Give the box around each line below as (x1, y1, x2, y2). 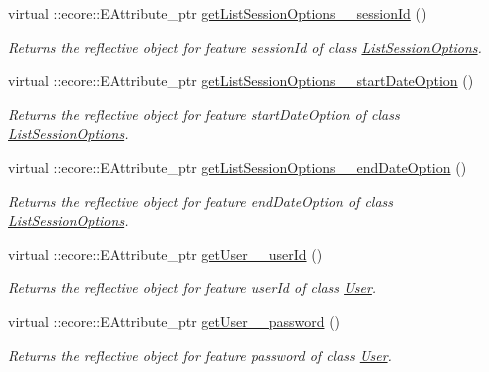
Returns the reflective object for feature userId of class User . (8, 277, 377, 298)
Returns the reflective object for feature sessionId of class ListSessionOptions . (8, 36, 482, 57)
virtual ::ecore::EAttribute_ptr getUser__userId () (8, 243, 323, 264)
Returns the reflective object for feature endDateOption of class (8, 190, 394, 211)
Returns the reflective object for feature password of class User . (8, 344, 392, 365)
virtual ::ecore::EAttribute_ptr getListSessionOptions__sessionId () (8, 3, 427, 23)
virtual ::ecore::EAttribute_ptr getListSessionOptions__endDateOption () (8, 156, 467, 177)
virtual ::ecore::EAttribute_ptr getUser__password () (8, 310, 341, 331)
